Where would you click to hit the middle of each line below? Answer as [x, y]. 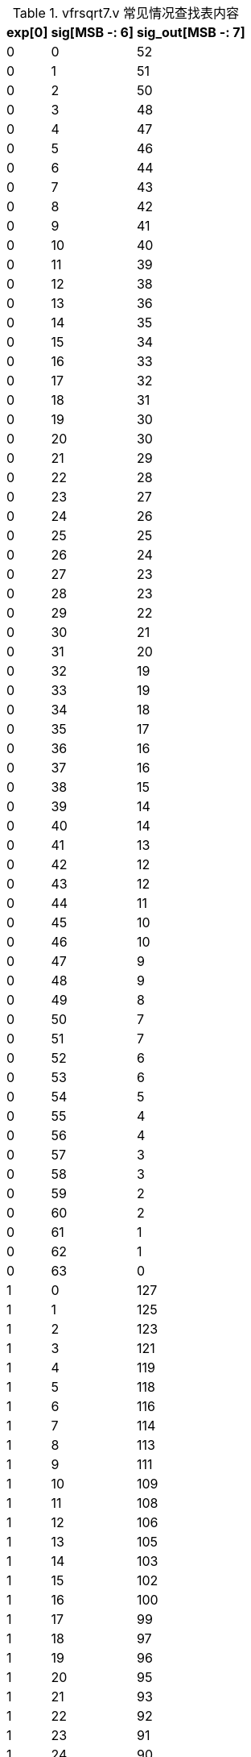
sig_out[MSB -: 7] [191, 32]
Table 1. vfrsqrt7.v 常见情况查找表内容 [125, 13]
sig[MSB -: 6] [92, 32]
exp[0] [27, 32]
